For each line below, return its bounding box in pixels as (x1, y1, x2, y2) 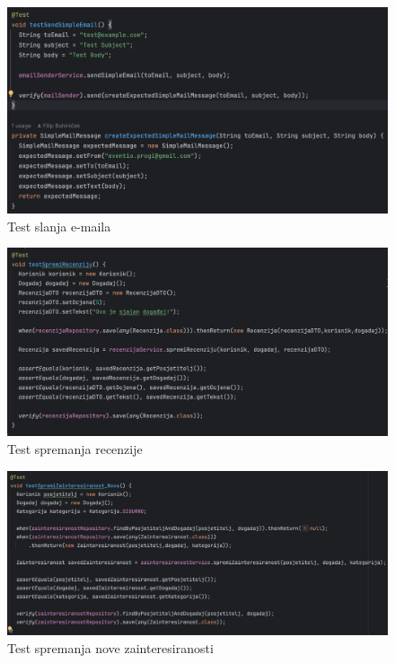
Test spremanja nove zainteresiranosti (7, 638, 214, 657)
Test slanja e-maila (7, 216, 111, 235)
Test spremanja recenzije (7, 439, 143, 458)
